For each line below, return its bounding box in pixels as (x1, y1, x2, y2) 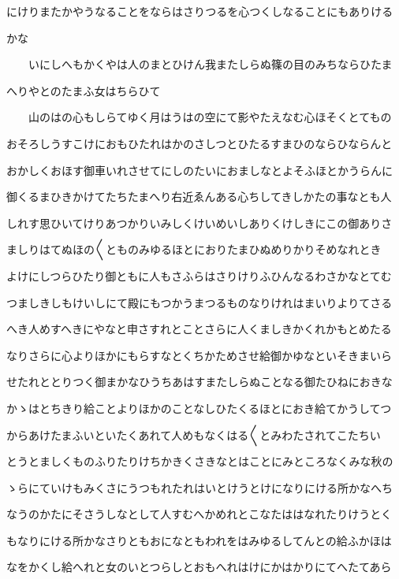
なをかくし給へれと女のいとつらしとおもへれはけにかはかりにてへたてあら (6, 559, 392, 575)
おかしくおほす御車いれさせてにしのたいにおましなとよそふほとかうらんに (6, 161, 393, 178)
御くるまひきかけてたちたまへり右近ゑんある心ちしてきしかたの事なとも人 (6, 188, 392, 205)
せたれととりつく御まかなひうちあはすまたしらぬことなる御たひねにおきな (6, 373, 393, 390)
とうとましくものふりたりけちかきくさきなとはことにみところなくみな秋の (6, 453, 393, 470)
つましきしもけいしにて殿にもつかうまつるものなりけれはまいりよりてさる (6, 294, 393, 310)
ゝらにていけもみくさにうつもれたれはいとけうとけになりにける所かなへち (6, 479, 393, 495)
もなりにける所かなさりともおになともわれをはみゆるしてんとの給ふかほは (6, 532, 392, 548)
